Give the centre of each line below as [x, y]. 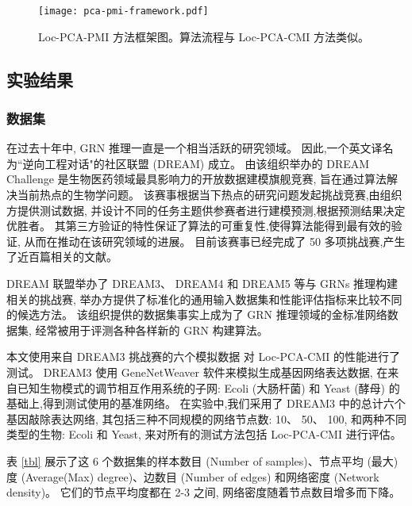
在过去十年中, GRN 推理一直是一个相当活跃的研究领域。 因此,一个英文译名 [200, 148]
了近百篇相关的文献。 [62, 257]
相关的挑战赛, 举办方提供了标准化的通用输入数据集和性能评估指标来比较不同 [204, 299]
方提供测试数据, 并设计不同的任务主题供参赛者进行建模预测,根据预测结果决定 [206, 210]
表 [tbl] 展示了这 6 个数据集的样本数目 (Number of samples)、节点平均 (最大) [202, 460]
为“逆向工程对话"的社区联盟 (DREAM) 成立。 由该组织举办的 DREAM [188, 163]
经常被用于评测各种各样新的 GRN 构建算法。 [152, 330]
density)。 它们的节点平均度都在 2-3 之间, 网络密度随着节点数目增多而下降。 [204, 492]
